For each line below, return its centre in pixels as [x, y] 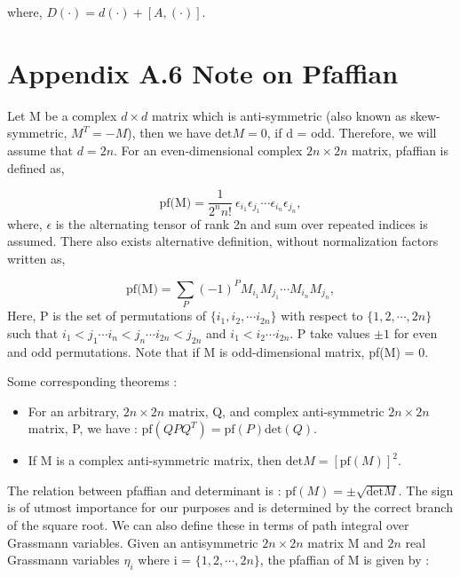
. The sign [426, 490]
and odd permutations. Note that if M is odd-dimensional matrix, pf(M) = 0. [218, 351]
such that [33, 332]
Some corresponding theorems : [92, 381]
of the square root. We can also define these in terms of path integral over [208, 525]
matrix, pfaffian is [401, 150]
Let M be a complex [62, 115]
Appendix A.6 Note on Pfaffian [203, 72]
